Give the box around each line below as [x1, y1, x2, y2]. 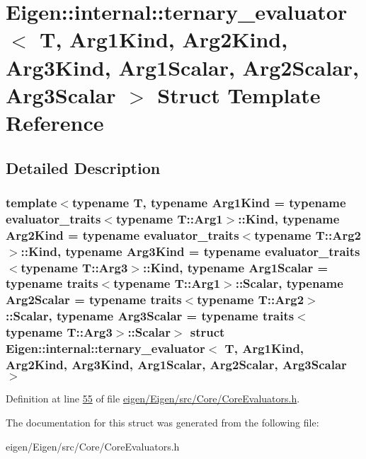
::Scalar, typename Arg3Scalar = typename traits [6, 307, 294, 325]
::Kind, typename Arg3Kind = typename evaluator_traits [21, 242, 360, 260]
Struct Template [157, 80, 321, 109]
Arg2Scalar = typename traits [6, 291, 182, 308]
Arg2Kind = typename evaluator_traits [6, 226, 239, 243]
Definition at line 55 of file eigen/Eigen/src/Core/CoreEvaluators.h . [6, 391, 300, 406]
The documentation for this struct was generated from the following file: [6, 414, 319, 429]
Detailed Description [6, 156, 161, 178]
